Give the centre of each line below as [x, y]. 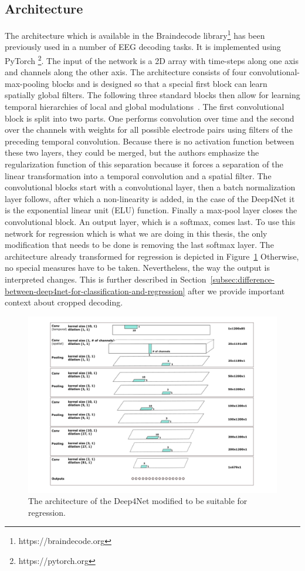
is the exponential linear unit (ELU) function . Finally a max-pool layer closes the [151, 210]
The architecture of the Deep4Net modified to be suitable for [138, 501]
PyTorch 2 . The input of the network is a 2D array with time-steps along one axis [152, 60]
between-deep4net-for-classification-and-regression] [95, 290]
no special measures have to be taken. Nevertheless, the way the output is [137, 268]
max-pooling [27, 83]
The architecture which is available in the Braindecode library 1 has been [135, 34]
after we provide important [236, 290]
